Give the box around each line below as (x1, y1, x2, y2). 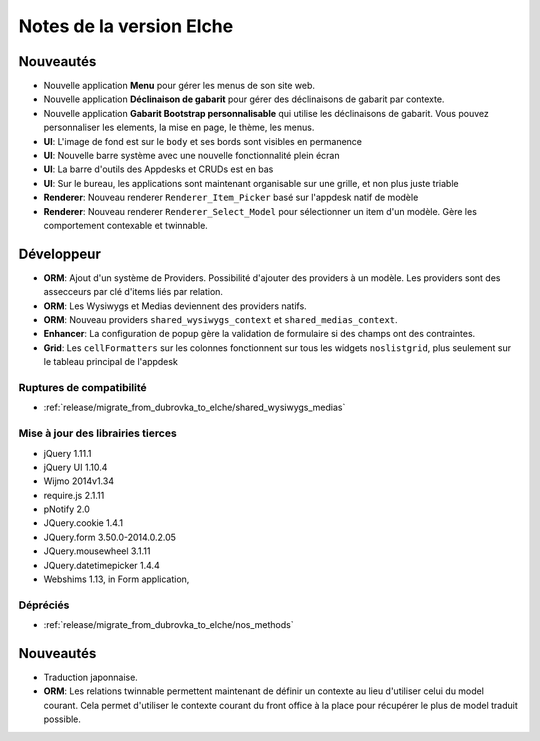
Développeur (18, 245, 102, 262)
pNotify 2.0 (43, 503, 90, 515)
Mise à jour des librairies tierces (18, 426, 177, 440)
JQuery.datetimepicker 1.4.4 (43, 559, 160, 571)
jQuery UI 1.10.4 (43, 461, 108, 473)
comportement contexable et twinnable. (43, 219, 209, 231)
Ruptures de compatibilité (18, 380, 147, 394)
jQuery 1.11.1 (43, 447, 92, 459)
